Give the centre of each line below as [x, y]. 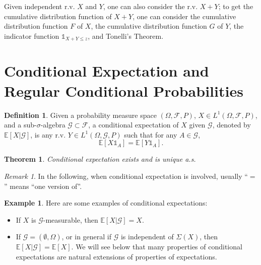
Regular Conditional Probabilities [124, 90]
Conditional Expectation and [107, 71]
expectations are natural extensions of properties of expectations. [116, 256]
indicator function [32, 36]
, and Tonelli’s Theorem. [126, 36]
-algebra [53, 125]
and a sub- [20, 125]
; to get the [236, 6]
